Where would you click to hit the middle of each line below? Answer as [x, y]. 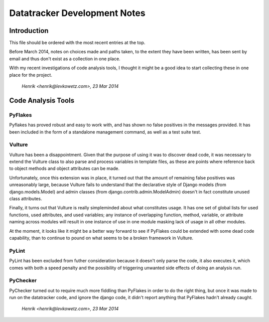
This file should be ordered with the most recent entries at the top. [77, 43]
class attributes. [26, 199]
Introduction [29, 31]
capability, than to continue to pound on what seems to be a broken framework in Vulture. [101, 238]
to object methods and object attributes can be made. [64, 168]
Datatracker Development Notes [77, 13]
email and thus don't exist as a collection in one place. [65, 59]
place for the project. [31, 75]
